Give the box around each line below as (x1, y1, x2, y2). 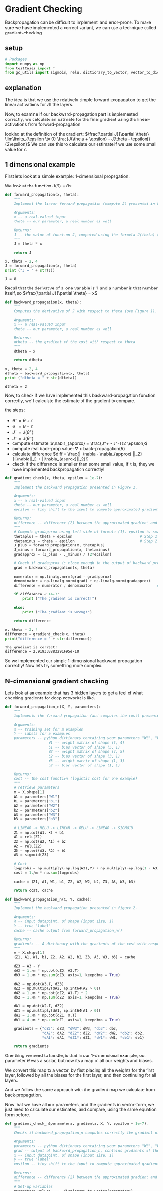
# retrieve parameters (14, 785, 60, 790)
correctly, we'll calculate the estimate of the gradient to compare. (5, 398, 136, 404)
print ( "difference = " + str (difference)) (5, 636, 92, 641)
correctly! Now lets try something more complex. (5, 663, 103, 669)
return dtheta (14, 357, 42, 362)
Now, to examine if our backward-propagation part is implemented (5, 111, 138, 117)
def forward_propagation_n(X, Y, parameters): (5, 704, 101, 710)
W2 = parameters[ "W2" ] (14, 803, 60, 808)
